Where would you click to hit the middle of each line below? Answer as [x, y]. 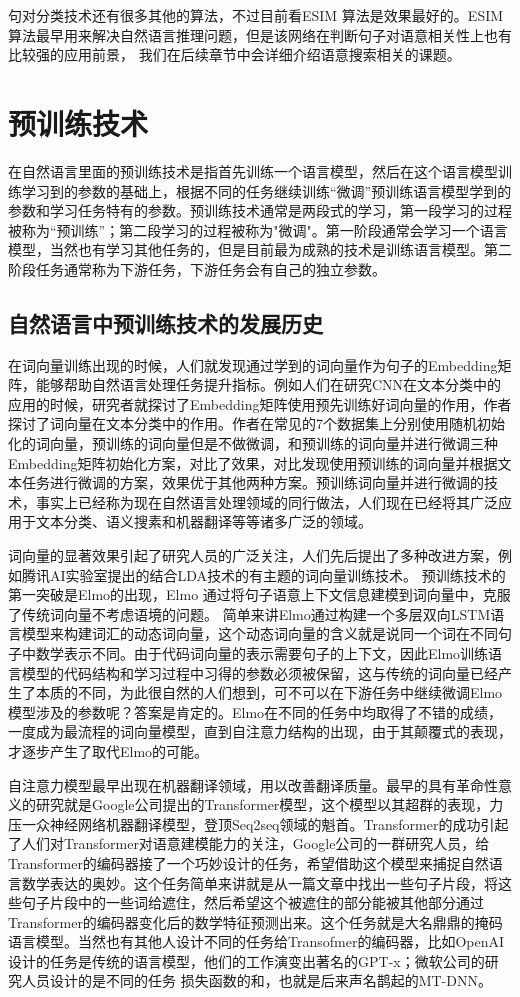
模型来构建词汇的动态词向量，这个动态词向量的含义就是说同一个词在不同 [259, 633]
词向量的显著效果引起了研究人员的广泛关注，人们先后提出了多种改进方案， [253, 555]
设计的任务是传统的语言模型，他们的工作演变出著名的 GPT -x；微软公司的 [246, 960]
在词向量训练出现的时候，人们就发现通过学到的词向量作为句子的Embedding [253, 364]
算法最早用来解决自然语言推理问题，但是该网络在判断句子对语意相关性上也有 [260, 34]
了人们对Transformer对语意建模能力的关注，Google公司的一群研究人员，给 [249, 843]
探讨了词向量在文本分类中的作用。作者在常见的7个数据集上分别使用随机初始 [256, 423]
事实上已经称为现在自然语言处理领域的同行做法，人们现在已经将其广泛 [266, 501]
